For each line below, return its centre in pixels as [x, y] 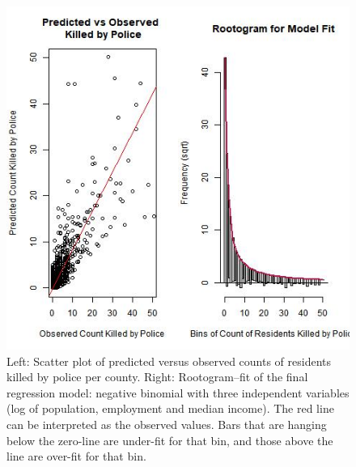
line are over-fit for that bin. [76, 456]
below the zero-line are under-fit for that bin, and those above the [170, 440]
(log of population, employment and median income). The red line [170, 408]
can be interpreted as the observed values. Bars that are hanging [167, 424]
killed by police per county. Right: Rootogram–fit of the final [157, 377]
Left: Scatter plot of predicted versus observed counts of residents [169, 361]
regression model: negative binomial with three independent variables [178, 392]
